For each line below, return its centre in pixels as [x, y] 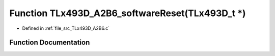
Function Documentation [50, 43]
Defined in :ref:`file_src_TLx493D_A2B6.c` [66, 28]
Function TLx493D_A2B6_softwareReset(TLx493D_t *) [128, 13]
